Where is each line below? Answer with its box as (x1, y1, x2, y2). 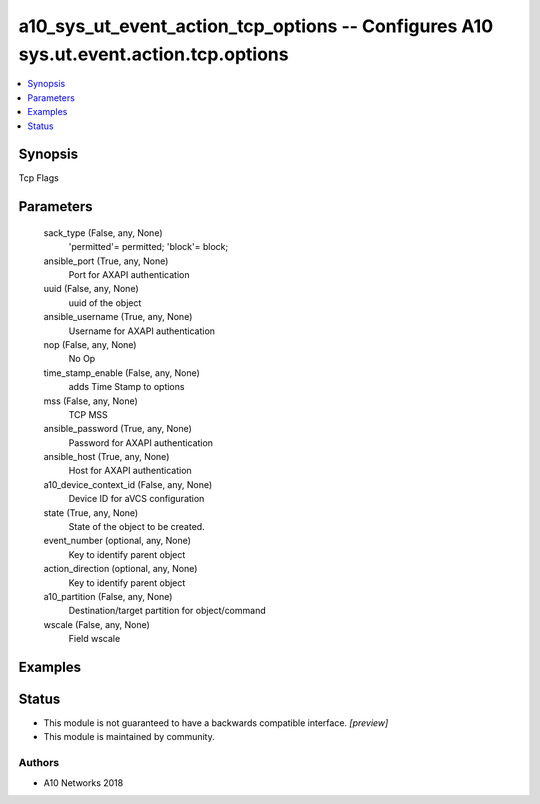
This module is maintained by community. (43, 731, 215, 743)
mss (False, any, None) (43, 395, 139, 407)
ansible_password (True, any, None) (43, 423, 192, 435)
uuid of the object (68, 296, 142, 309)
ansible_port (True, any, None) (43, 255, 169, 267)
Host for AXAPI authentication (68, 465, 192, 477)
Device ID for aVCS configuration (68, 493, 205, 505)
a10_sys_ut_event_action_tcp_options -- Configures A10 (18, 15, 494, 37)
